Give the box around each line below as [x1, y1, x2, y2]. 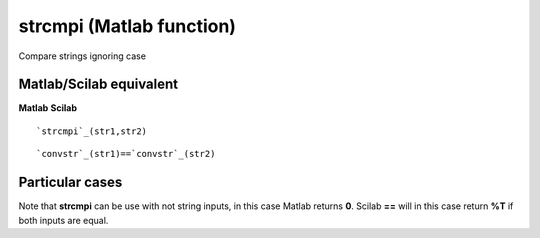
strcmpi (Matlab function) [18, 15, 237, 37]
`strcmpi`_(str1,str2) [36, 125, 148, 137]
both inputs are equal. [18, 214, 109, 226]
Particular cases [18, 174, 123, 191]
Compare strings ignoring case [18, 50, 147, 62]
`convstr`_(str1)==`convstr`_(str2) [36, 148, 216, 160]
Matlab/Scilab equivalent [18, 76, 179, 93]
